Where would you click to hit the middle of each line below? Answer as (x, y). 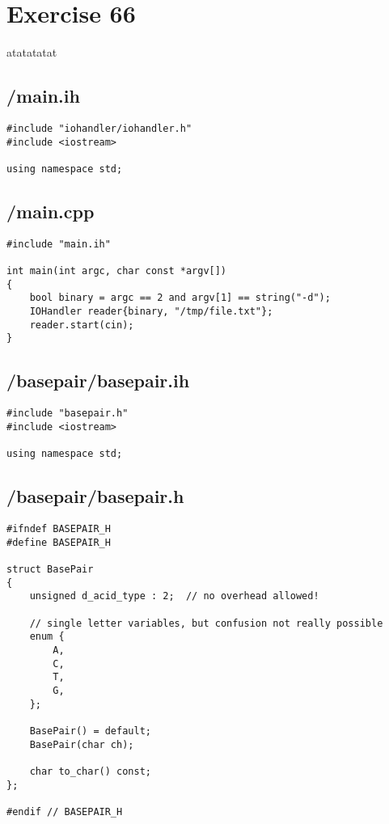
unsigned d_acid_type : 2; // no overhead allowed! (174, 596)
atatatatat (32, 52)
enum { (47, 637)
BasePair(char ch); (82, 744)
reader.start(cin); (82, 325)
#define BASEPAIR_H (59, 542)
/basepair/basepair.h (95, 496)
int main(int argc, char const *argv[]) (117, 271)
